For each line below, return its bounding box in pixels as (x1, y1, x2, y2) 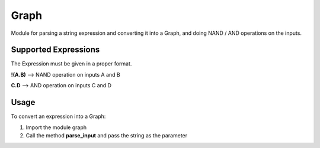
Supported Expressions (11, 45, 100, 55)
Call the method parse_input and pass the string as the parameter (25, 131, 188, 139)
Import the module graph (25, 124, 87, 131)
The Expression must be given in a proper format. (11, 60, 132, 67)
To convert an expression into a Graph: (11, 113, 106, 120)
